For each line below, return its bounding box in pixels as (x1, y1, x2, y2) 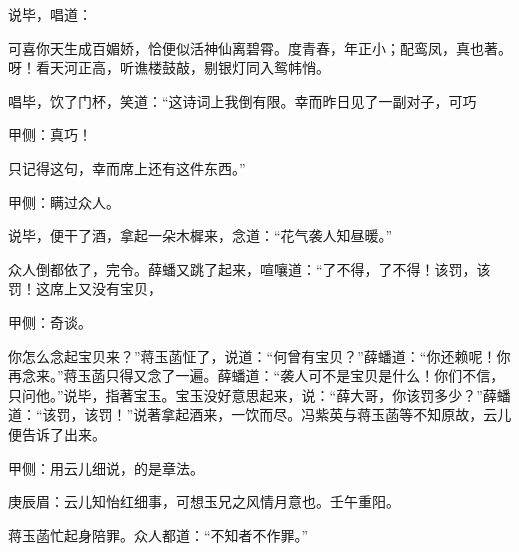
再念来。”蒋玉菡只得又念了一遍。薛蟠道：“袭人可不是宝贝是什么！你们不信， (8, 365, 505, 386)
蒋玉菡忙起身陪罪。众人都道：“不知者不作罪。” (8, 524, 309, 545)
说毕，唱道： (8, 4, 92, 24)
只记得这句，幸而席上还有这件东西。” (8, 157, 246, 178)
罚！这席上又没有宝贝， (8, 278, 162, 299)
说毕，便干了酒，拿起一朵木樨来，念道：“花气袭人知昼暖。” (8, 225, 393, 246)
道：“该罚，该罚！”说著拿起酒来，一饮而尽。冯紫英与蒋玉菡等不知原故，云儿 (8, 404, 512, 425)
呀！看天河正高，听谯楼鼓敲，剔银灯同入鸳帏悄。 (8, 57, 330, 78)
